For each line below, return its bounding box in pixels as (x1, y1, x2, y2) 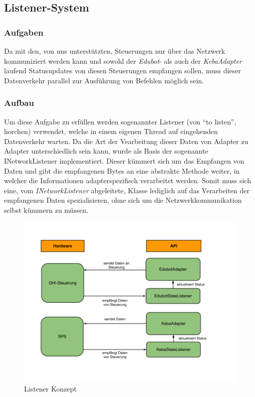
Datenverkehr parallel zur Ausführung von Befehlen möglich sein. (4, 75, 204, 85)
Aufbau (4, 96, 34, 109)
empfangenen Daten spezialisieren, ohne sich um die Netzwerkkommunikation (4, 195, 242, 205)
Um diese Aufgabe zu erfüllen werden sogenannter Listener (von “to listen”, (4, 116, 236, 126)
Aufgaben (4, 26, 44, 38)
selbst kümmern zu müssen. (4, 204, 89, 215)
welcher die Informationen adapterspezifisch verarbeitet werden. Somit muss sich (4, 175, 251, 186)
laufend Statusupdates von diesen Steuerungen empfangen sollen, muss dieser (4, 65, 241, 76)
